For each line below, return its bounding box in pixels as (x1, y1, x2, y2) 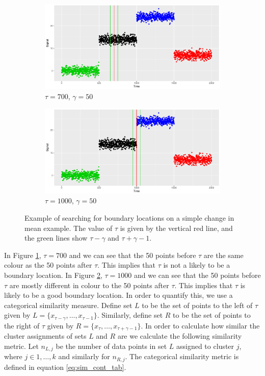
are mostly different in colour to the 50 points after (9, 279, 169, 290)
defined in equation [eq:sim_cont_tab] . (4, 361, 126, 372)
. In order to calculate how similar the (141, 320, 260, 331)
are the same (203, 249, 244, 260)
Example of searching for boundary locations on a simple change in (24, 212, 234, 223)
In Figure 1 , (4, 249, 41, 260)
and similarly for (58, 351, 110, 362)
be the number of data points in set (56, 340, 167, 351)
